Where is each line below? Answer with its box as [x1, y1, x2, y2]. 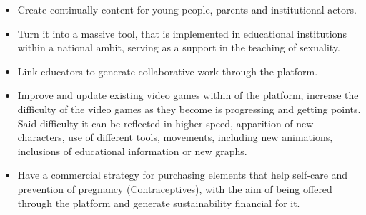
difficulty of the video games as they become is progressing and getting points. [17, 101, 361, 116]
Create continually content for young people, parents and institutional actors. [17, 2, 357, 16]
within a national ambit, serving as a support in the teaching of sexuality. [17, 40, 340, 55]
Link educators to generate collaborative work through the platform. [17, 63, 318, 78]
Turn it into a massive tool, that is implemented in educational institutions [17, 26, 347, 41]
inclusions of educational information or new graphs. [17, 143, 247, 158]
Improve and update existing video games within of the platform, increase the [17, 88, 359, 103]
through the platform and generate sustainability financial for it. [17, 195, 300, 210]
